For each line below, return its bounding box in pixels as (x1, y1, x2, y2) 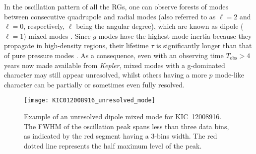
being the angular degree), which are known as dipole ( (76, 21, 244, 31)
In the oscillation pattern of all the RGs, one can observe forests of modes (4, 1, 228, 11)
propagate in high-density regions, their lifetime (4, 40, 149, 51)
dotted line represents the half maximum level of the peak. (24, 140, 202, 151)
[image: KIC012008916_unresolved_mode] (24, 97, 155, 104)
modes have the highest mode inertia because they (98, 30, 252, 41)
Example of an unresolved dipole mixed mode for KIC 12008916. (24, 111, 222, 121)
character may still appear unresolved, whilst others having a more (4, 70, 207, 80)
